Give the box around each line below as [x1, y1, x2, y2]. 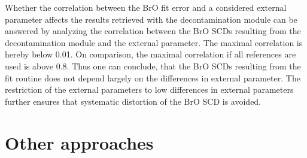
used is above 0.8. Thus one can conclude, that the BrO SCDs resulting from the [5, 59, 301, 72]
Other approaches [5, 130, 154, 154]
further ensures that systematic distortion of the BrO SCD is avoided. [5, 95, 262, 107]
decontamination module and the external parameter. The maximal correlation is [5, 36, 303, 48]
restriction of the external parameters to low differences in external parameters [5, 83, 294, 96]
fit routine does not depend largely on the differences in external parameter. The [5, 71, 300, 84]
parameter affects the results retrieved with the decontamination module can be [5, 13, 297, 25]
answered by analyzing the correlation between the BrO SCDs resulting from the [5, 25, 301, 37]
